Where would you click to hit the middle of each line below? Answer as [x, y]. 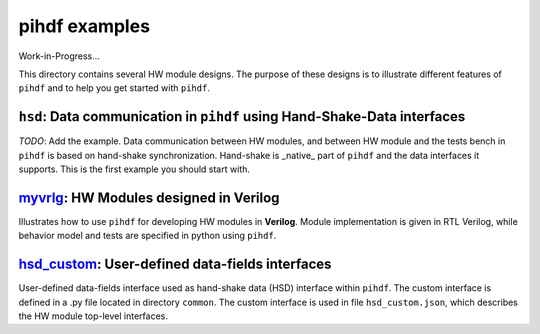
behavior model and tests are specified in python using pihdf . [147, 236]
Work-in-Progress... [59, 56]
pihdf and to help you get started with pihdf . [114, 88]
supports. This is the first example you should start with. [134, 169]
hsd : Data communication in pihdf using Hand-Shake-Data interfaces [242, 116]
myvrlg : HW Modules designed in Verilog [149, 197]
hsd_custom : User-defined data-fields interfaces [175, 264]
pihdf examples [84, 26]
